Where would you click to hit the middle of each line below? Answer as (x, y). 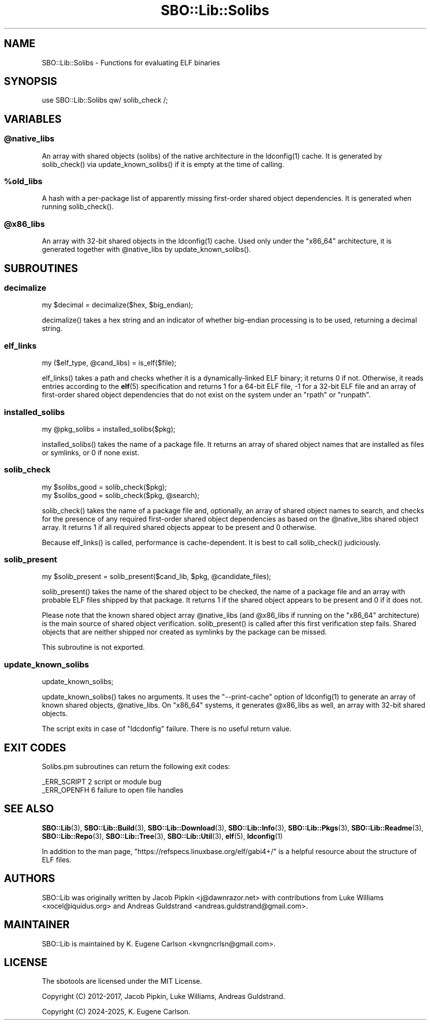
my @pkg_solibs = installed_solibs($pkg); (109, 429)
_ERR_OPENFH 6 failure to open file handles (113, 790)
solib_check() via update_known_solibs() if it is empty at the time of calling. (163, 164)
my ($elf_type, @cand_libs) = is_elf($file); (109, 363)
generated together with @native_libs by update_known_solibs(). (147, 249)
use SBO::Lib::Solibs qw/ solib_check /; (105, 100)
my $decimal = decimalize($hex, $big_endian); (118, 305)
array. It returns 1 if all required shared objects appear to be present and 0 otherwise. (179, 527)
